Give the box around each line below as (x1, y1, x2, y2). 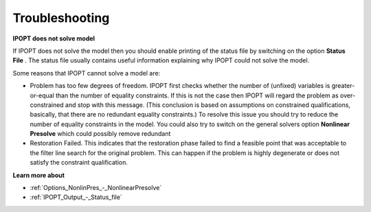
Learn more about (12, 171, 65, 179)
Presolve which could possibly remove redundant (30, 130, 171, 138)
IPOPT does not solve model (12, 34, 95, 43)
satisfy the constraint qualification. (30, 158, 128, 167)
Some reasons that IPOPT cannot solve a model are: (12, 69, 161, 77)
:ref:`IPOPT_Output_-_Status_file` (30, 193, 123, 202)
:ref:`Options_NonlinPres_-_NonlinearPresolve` (30, 184, 162, 192)
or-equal (30, 91, 54, 99)
